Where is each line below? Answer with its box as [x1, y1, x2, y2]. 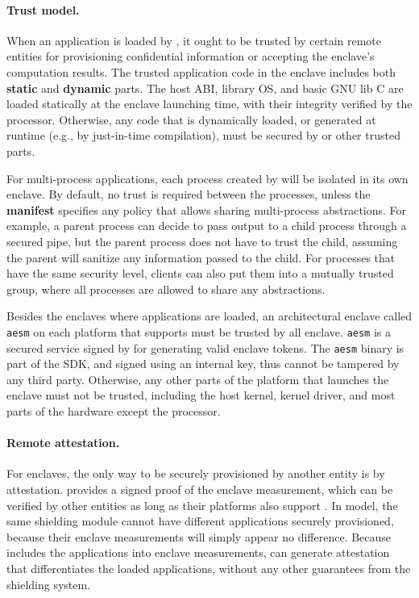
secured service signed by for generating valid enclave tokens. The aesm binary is [6, 339, 404, 356]
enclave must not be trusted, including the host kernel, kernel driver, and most [6, 387, 396, 404]
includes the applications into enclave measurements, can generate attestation [6, 544, 390, 561]
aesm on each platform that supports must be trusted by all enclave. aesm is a [6, 323, 391, 340]
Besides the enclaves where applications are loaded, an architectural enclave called [6, 307, 413, 324]
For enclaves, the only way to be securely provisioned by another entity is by [6, 465, 385, 482]
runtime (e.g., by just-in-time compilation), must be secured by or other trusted [6, 127, 400, 144]
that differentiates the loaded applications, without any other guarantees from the [6, 559, 411, 576]
